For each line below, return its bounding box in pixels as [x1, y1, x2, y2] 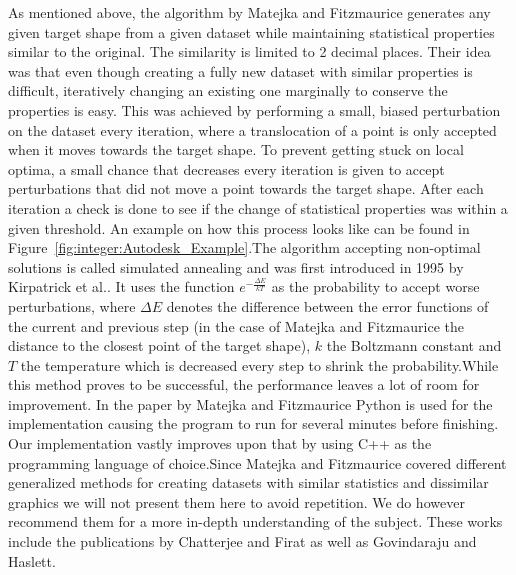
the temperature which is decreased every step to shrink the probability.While [20, 354, 499, 375]
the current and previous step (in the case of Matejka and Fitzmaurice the [8, 315, 464, 336]
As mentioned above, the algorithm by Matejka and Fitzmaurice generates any [8, 2, 491, 22]
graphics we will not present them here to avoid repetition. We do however [8, 491, 465, 512]
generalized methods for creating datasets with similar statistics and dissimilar [8, 472, 489, 493]
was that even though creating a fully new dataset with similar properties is [8, 60, 473, 81]
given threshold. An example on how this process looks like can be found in [8, 217, 470, 238]
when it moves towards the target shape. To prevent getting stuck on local [8, 139, 464, 160]
